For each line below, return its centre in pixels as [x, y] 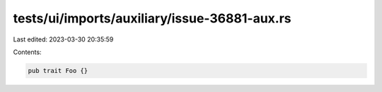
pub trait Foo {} [58, 71]
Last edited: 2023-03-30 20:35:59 [63, 39]
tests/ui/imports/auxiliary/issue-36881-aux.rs [152, 18]
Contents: [27, 52]
